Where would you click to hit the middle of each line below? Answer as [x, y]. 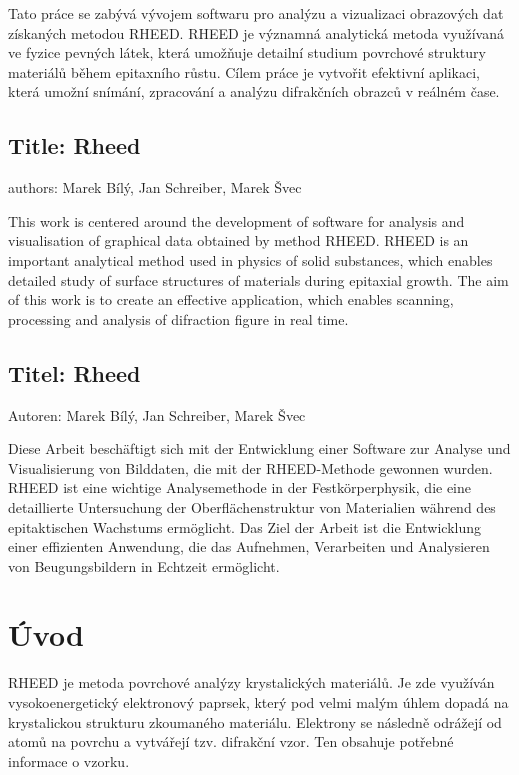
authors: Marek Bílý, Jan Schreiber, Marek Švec [155, 187]
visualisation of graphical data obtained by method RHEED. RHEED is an [238, 240]
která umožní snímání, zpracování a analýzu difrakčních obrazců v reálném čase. [254, 91]
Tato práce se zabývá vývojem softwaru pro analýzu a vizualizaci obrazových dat [256, 13]
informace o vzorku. [69, 760]
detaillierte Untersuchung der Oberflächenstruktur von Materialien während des [252, 506]
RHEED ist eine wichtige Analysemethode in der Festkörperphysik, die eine [240, 487]
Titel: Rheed [74, 372]
